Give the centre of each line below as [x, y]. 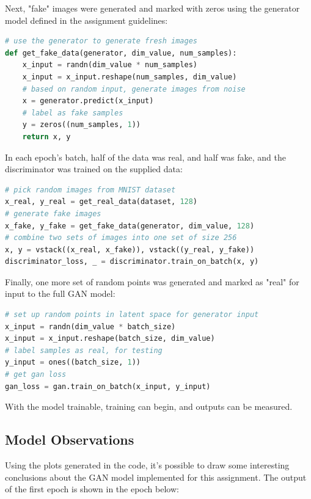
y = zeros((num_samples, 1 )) [81, 125]
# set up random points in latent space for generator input [132, 315]
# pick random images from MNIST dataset [90, 190]
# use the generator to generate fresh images [101, 41]
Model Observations [70, 439]
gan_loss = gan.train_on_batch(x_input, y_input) [108, 386]
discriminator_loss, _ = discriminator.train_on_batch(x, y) [132, 262]
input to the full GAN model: [60, 293]
